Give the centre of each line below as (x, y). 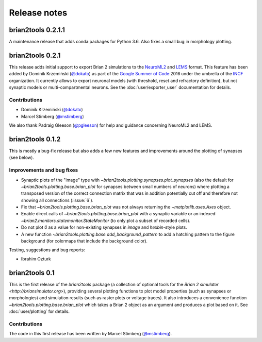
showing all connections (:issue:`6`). (57, 200)
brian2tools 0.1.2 (35, 139)
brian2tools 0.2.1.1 (37, 30)
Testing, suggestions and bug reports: (47, 250)
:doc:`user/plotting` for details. (39, 311)
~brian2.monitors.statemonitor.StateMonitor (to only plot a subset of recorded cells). (106, 221)
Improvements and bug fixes (43, 170)
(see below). (21, 157)
